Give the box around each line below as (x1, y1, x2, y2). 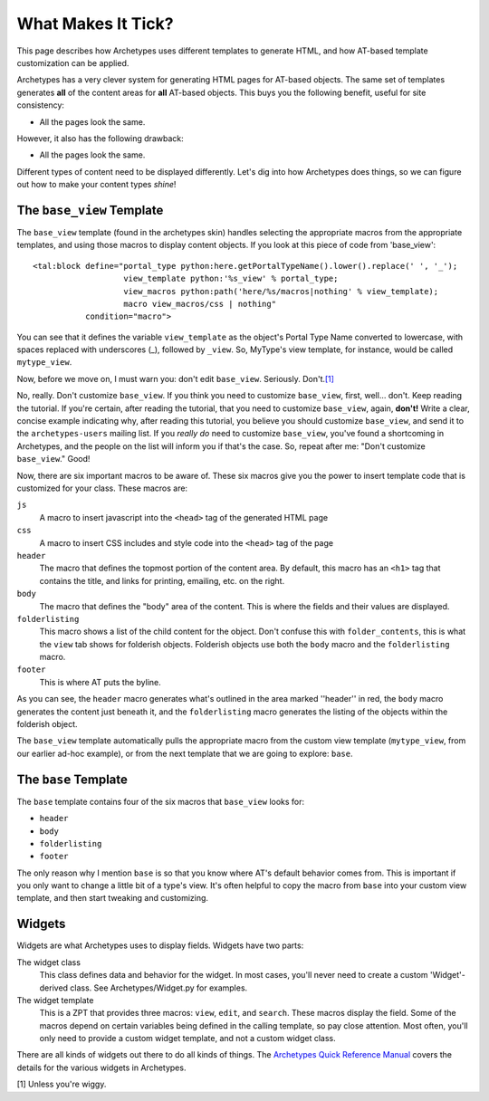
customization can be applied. (16, 57, 129, 68)
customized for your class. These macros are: (16, 483, 188, 493)
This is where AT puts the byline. (39, 676, 162, 687)
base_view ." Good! (16, 454, 91, 464)
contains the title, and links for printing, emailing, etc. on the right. (39, 575, 285, 586)
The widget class (16, 956, 81, 968)
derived (39, 982, 68, 993)
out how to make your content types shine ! (16, 179, 177, 190)
